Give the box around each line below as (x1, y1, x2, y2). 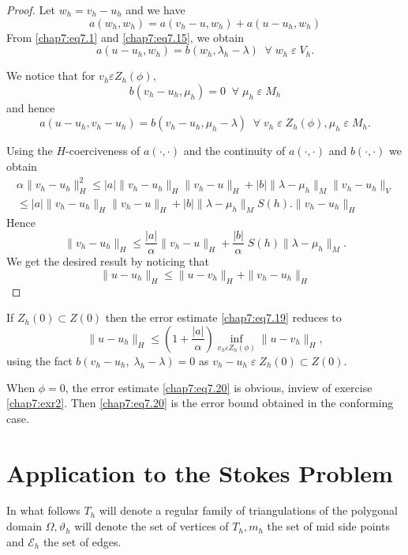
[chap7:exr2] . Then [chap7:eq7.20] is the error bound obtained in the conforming (6, 395, 394, 411)
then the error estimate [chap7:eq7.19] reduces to (105, 309, 342, 326)
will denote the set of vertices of (74, 518, 229, 534)
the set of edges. (43, 533, 122, 549)
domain (6, 518, 43, 534)
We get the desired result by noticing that (6, 253, 209, 270)
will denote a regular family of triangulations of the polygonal (99, 502, 399, 519)
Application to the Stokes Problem (6, 456, 393, 489)
